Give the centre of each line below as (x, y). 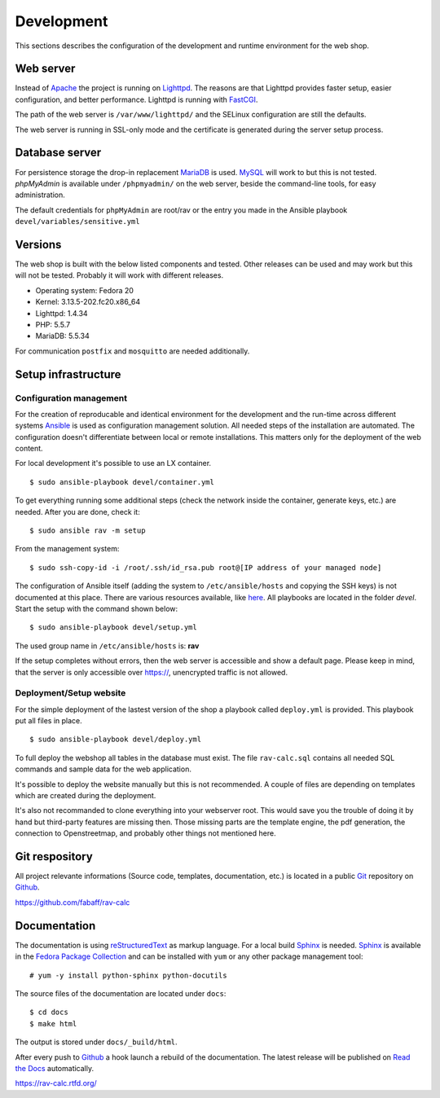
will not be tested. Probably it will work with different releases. (119, 275)
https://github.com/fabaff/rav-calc (73, 902)
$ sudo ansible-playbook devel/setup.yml (113, 628)
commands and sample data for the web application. (103, 769)
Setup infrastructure (68, 374)
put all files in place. (49, 721)
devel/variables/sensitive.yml (77, 222)
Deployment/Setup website (70, 693)
